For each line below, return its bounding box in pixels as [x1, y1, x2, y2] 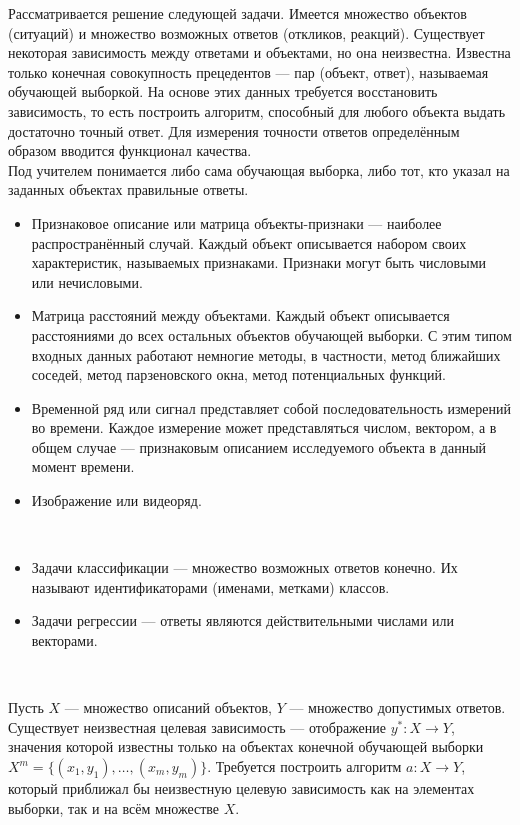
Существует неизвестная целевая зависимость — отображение [8, 716, 386, 737]
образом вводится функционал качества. [8, 140, 252, 161]
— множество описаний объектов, [64, 697, 272, 718]
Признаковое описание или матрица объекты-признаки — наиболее [31, 212, 442, 233]
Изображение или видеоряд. [31, 490, 202, 511]
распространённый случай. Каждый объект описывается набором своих [31, 232, 467, 253]
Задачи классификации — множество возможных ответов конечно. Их [31, 557, 458, 578]
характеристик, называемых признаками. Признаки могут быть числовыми [31, 252, 486, 273]
